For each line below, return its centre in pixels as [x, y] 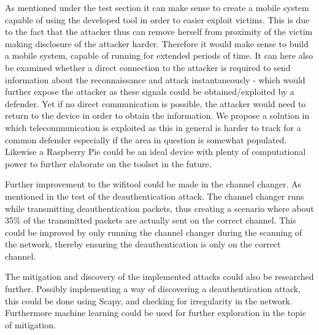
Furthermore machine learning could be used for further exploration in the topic [156, 313]
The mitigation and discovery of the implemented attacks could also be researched [159, 277]
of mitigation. [30, 324]
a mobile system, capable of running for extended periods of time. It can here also [159, 55]
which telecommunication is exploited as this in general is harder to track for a [153, 127]
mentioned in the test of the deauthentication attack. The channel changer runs [155, 196]
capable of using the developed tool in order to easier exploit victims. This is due [157, 19]
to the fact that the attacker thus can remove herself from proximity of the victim [159, 32]
